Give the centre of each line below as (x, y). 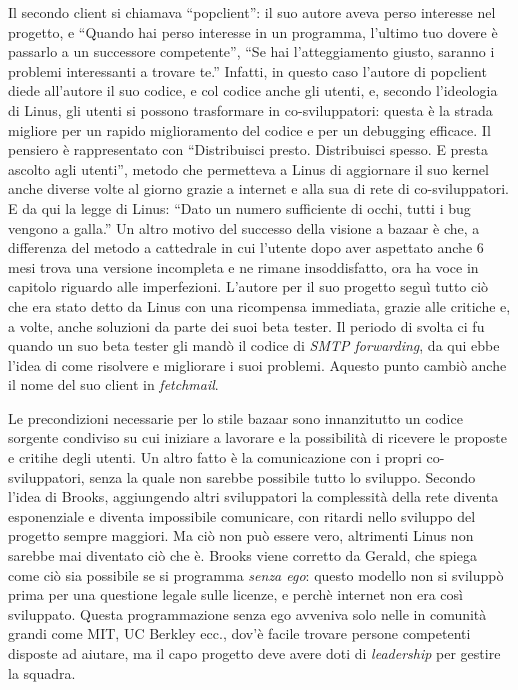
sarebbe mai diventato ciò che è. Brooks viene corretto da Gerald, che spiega (242, 555)
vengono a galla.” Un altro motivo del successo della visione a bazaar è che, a (244, 227)
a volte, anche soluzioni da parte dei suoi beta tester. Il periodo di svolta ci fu (246, 325)
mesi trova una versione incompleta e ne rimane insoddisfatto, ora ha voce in (243, 266)
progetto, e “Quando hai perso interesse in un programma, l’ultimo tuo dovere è (253, 31)
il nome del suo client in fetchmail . (113, 384)
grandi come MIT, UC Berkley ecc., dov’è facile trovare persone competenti (239, 633)
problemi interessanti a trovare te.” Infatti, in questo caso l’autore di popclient (247, 70)
